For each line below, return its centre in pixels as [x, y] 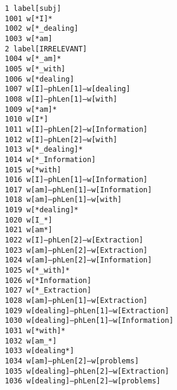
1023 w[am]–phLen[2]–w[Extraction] [76, 250]
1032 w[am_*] [31, 341]
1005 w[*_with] [35, 69]
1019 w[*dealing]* [42, 210]
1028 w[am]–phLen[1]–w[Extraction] [76, 301]
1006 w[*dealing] [40, 79]
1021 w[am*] [29, 230]
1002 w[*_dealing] [42, 29]
